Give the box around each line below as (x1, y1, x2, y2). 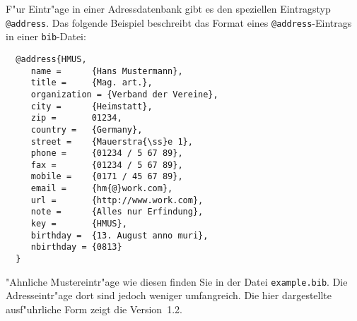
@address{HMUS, (16, 54, 87, 64)
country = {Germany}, (30, 124, 143, 135)
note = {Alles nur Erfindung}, (30, 207, 204, 217)
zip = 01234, (30, 113, 122, 123)
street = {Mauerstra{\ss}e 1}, (30, 136, 193, 147)
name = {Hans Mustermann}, (30, 66, 183, 76)
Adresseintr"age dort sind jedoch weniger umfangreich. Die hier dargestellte (6, 288, 332, 303)
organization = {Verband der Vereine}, (30, 89, 218, 99)
